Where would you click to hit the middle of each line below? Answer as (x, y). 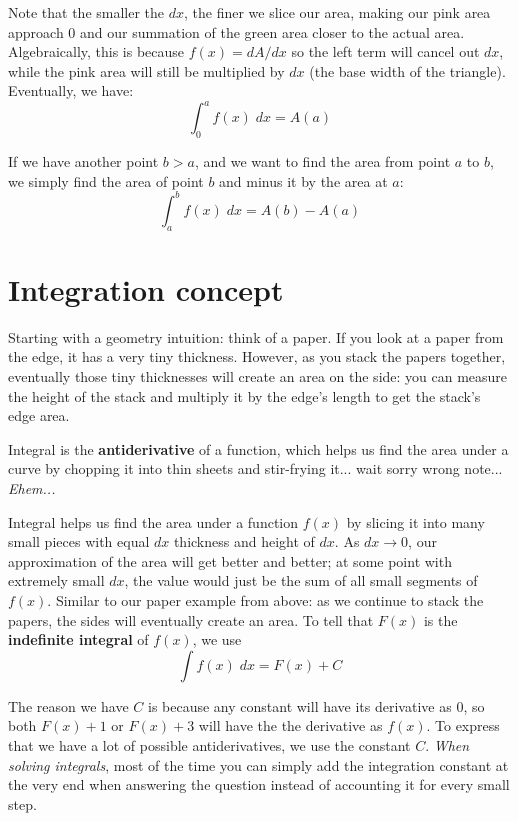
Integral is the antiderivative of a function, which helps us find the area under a (258, 448)
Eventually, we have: (71, 90)
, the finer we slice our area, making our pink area (337, 12)
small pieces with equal (79, 541)
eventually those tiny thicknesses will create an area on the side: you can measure (258, 376)
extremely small (56, 580)
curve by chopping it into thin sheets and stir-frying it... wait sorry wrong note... (255, 468)
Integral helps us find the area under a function (153, 521)
